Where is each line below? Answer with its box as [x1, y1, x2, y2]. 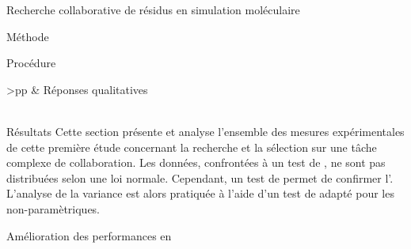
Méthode [6, 28, 49, 44]
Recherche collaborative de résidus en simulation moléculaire [6, 2, 300, 17]
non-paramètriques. [6, 200, 101, 217]
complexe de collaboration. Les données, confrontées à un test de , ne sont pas [6, 154, 386, 171]
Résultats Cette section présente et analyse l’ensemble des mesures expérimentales [6, 123, 405, 139]
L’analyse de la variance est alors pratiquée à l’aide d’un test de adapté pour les [6, 185, 394, 202]
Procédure [6, 55, 56, 71]
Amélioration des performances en [6, 227, 172, 243]
